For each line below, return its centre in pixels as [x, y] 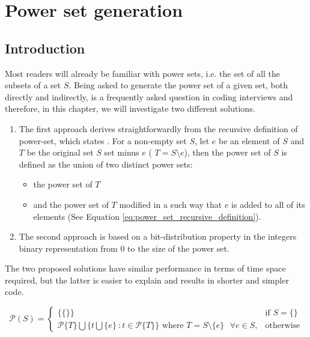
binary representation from [68, 248]
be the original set [60, 152]
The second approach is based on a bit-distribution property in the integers [158, 236]
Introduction [45, 48]
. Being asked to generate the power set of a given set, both [178, 85]
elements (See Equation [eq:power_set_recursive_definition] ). [147, 216]
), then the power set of [227, 152]
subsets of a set [33, 85]
